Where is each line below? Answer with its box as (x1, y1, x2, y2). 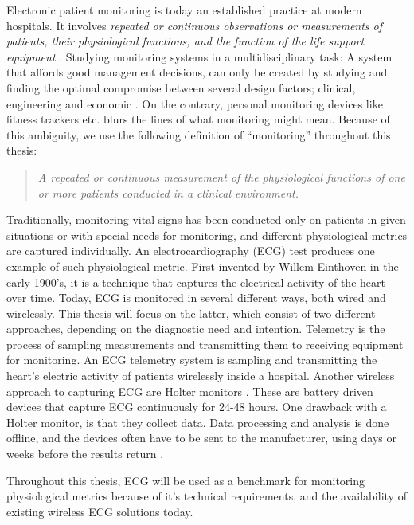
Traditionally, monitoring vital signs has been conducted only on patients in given (6, 211, 406, 228)
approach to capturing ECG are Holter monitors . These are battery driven (6, 382, 373, 399)
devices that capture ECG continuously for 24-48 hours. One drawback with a (6, 398, 387, 415)
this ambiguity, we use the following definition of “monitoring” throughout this (6, 126, 391, 143)
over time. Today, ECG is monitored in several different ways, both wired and (6, 289, 386, 306)
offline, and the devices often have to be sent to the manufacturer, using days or (6, 429, 397, 446)
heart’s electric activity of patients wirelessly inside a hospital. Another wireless (6, 367, 395, 384)
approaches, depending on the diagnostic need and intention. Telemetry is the (6, 320, 385, 337)
